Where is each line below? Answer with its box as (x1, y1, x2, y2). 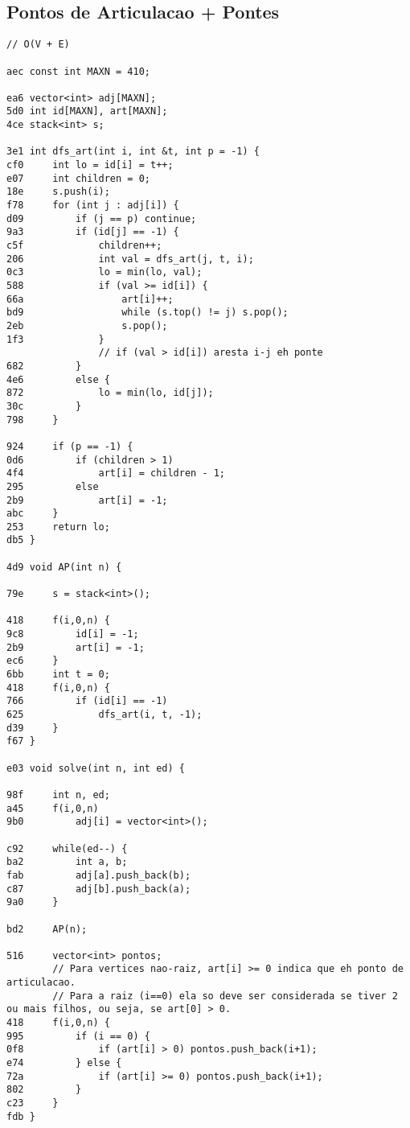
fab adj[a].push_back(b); (6, 869, 191, 881)
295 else (6, 480, 99, 492)
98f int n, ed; (6, 788, 110, 801)
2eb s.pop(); (6, 319, 168, 331)
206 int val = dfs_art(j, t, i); (6, 253, 254, 265)
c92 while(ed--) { (6, 842, 128, 854)
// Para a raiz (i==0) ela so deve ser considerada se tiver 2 (52, 990, 398, 1002)
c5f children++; (6, 240, 162, 252)
